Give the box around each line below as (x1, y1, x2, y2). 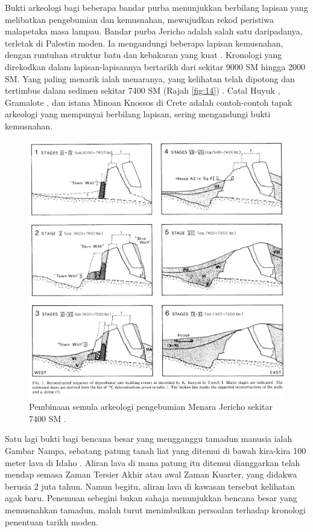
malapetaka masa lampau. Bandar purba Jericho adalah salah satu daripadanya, (5, 25, 303, 37)
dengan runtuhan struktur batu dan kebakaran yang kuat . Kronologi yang (5, 48, 282, 61)
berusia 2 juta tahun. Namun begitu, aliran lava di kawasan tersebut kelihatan (5, 479, 295, 492)
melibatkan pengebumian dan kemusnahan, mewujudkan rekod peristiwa (5, 13, 274, 25)
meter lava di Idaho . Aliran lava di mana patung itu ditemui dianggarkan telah (5, 456, 300, 469)
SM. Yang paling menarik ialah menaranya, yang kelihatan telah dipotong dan (5, 72, 295, 85)
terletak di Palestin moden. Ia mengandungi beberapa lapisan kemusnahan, (5, 36, 283, 49)
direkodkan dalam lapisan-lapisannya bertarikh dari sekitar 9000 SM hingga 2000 (5, 60, 305, 73)
